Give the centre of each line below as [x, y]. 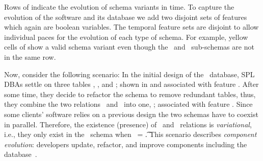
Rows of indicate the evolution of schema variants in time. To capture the [119, 7]
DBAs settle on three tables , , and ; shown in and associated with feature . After [131, 84]
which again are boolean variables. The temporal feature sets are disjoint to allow [131, 27]
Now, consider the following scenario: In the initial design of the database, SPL [129, 74]
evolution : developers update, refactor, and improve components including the [126, 144]
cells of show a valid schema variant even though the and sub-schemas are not [129, 47]
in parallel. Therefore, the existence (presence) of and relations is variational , [128, 124]
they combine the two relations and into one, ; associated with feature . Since [128, 104]
